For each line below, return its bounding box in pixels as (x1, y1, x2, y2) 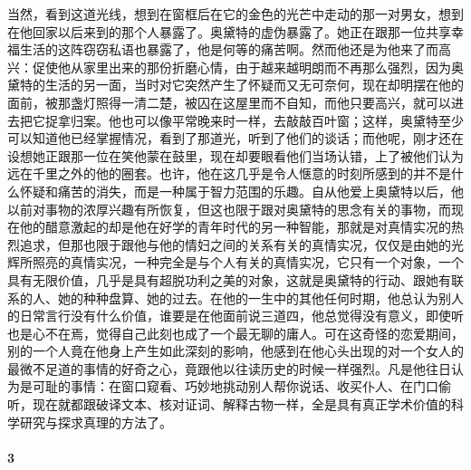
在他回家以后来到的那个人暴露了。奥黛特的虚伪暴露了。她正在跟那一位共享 (7, 22, 451, 41)
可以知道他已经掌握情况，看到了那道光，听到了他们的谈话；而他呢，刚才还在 (7, 129, 464, 148)
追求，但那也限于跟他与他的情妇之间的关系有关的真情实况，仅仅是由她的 (19, 235, 451, 254)
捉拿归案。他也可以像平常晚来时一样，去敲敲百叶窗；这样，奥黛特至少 (44, 110, 464, 129)
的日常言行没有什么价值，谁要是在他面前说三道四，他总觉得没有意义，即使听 (7, 306, 464, 325)
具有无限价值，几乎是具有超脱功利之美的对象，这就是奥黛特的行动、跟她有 (7, 270, 451, 289)
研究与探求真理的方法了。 (19, 412, 172, 431)
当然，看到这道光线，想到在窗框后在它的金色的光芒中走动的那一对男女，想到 (7, 5, 464, 23)
